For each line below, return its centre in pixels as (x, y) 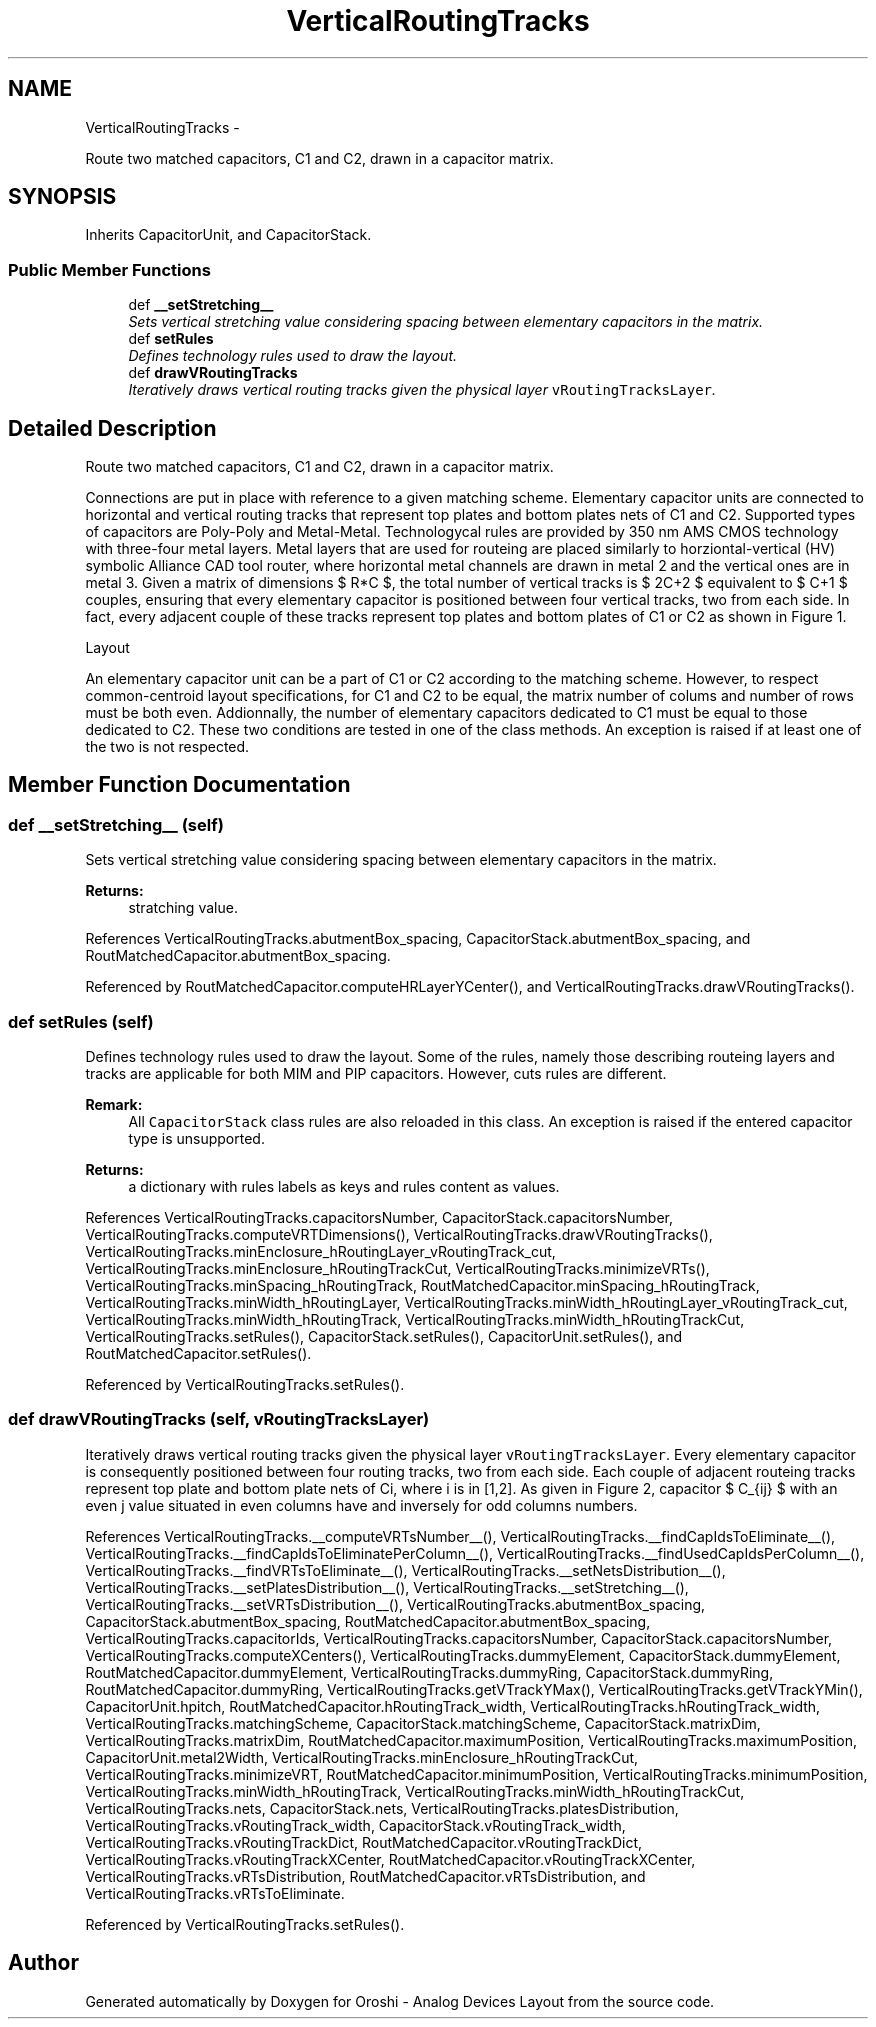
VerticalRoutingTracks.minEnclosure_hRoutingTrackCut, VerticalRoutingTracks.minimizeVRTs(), (397, 1268)
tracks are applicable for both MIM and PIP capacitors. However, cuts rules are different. (376, 1073)
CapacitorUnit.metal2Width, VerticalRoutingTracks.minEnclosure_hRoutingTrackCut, (362, 1757)
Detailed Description (112, 428)
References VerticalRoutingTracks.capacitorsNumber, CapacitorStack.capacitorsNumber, (379, 1217)
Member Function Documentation (179, 785)
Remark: (114, 1104)
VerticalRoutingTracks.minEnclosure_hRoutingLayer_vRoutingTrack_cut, (320, 1251)
